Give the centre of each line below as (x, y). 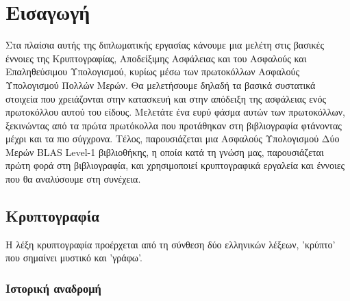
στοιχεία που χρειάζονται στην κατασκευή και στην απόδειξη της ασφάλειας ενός (166, 98)
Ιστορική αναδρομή (53, 288)
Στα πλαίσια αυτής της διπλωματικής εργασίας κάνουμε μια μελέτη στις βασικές (165, 45)
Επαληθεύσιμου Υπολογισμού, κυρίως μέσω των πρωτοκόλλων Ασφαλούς (153, 71)
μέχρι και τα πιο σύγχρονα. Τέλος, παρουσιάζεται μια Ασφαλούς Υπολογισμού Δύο (173, 139)
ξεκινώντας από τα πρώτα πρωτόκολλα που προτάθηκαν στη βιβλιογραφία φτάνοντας (174, 125)
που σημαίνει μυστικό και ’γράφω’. (74, 258)
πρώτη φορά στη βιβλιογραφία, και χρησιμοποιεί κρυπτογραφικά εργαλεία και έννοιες (175, 165)
